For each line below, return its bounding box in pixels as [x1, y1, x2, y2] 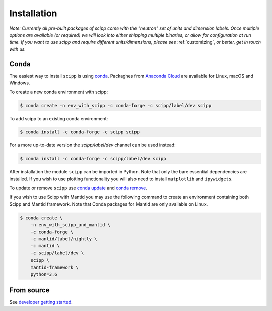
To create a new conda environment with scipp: [9, 89, 108, 95]
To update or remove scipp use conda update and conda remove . [9, 185, 147, 191]
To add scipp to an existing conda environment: [9, 116, 108, 122]
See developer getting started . [9, 299, 73, 305]
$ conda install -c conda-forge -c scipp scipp [20, 129, 140, 135]
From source [9, 286, 50, 295]
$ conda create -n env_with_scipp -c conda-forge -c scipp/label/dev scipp [20, 102, 212, 109]
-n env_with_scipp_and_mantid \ [30, 222, 111, 228]
